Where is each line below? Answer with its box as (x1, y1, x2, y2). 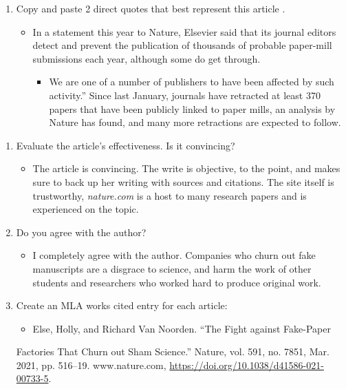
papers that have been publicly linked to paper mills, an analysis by (49, 101, 336, 116)
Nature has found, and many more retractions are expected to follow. (49, 115, 341, 129)
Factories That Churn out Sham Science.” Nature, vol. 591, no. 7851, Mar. (16, 344, 329, 359)
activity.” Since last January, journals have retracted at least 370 (49, 87, 321, 102)
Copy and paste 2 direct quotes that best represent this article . (16, 1, 285, 15)
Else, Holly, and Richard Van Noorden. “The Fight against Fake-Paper (32, 321, 331, 335)
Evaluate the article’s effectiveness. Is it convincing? (16, 138, 235, 152)
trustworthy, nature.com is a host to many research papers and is (32, 188, 307, 202)
